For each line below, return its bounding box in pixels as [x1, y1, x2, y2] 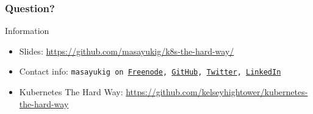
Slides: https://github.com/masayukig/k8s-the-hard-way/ [19, 44, 234, 57]
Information [5, 24, 49, 37]
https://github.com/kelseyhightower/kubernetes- [126, 85, 308, 98]
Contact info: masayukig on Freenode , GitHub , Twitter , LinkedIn [19, 65, 281, 78]
